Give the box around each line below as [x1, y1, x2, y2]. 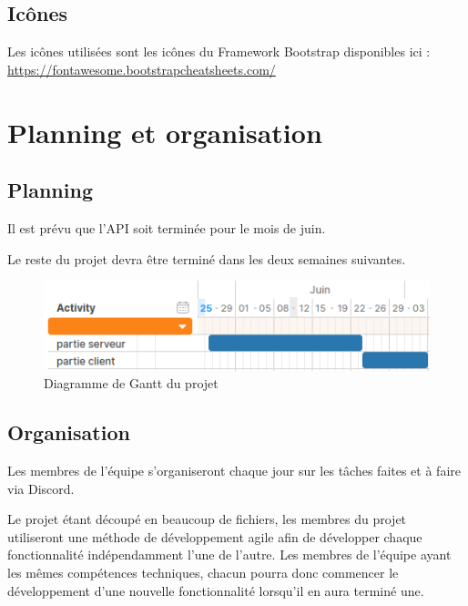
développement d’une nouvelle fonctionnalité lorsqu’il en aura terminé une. [7, 580, 424, 600]
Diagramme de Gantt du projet [44, 374, 219, 393]
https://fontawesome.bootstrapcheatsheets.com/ [7, 59, 276, 78]
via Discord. [7, 478, 75, 498]
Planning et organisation [7, 113, 322, 150]
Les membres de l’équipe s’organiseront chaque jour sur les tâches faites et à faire [7, 461, 461, 480]
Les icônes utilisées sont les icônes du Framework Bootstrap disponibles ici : [7, 42, 431, 61]
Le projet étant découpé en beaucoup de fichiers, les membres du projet [7, 509, 407, 529]
